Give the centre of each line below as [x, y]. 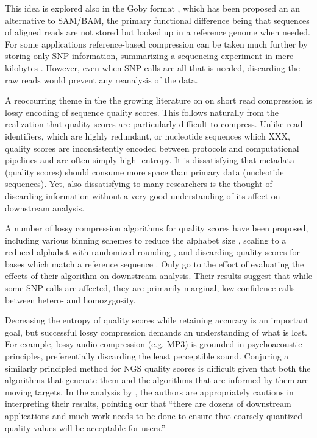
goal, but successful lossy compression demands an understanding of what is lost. [156, 332]
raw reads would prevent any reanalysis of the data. [102, 79]
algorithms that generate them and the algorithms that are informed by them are [157, 380]
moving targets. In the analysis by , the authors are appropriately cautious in [149, 391]
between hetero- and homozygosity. [70, 299]
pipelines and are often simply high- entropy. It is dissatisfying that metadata [150, 160]
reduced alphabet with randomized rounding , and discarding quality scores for [152, 252]
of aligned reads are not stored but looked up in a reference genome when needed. [158, 32]
